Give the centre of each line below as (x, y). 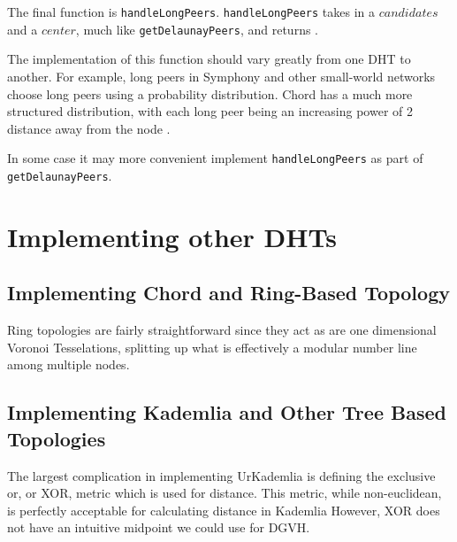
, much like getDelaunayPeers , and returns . (197, 29)
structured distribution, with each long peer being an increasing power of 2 (210, 111)
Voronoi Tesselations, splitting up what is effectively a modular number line (212, 347)
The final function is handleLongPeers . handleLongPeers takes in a (191, 12)
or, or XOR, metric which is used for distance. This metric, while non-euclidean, (225, 493)
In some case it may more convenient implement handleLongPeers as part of (215, 158)
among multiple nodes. (69, 364)
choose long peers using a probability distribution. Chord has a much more (210, 93)
